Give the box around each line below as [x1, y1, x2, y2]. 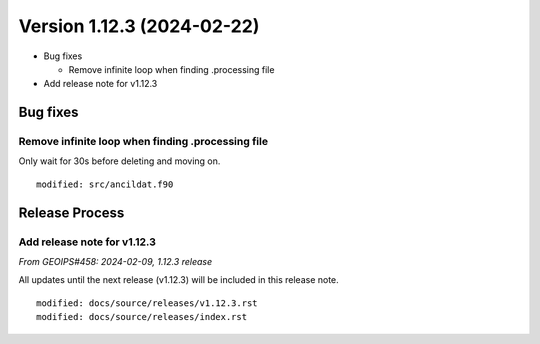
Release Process [18, 204, 125, 221]
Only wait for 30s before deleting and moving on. [18, 155, 221, 167]
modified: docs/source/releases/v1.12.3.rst [36, 297, 259, 309]
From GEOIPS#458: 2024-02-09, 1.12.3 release [18, 256, 213, 268]
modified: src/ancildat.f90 [36, 178, 174, 190]
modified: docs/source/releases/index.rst [36, 311, 248, 323]
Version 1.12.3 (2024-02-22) [18, 15, 260, 37]
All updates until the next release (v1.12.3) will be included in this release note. [18, 274, 339, 286]
